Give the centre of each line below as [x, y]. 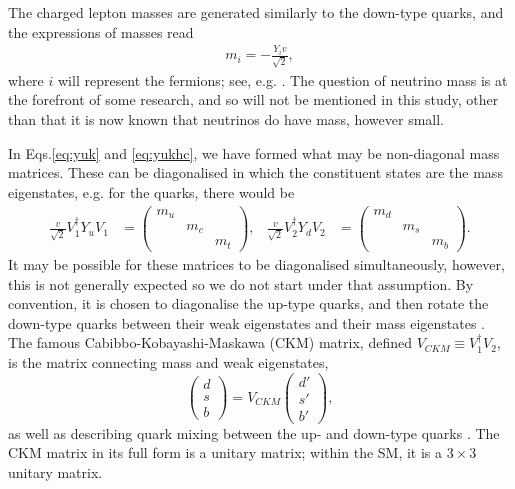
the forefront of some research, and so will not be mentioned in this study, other [253, 99]
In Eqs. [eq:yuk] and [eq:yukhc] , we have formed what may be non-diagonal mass [254, 152]
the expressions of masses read [101, 31]
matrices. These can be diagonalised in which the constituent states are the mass [255, 172]
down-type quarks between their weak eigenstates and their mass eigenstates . [246, 322]
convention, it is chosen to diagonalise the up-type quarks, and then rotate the [248, 303]
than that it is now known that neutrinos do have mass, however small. [226, 119]
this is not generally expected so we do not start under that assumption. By [241, 283]
